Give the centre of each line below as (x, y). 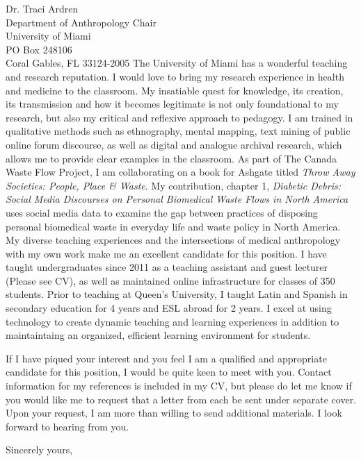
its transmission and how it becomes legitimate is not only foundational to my (172, 104)
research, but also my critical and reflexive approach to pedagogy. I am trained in (179, 117)
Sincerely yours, (39, 450)
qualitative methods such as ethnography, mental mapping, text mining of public (178, 131)
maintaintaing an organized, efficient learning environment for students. (158, 335)
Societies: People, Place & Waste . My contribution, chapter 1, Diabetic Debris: (173, 185)
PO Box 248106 (39, 49)
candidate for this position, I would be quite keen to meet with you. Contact (169, 372)
